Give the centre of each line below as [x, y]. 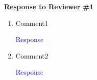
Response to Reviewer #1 [49, 6]
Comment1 [32, 23]
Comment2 [32, 55]
